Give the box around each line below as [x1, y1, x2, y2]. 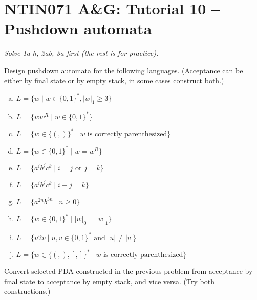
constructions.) [4, 286, 51, 296]
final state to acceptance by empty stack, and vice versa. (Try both [4, 275, 215, 286]
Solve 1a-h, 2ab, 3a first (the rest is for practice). [4, 48, 159, 58]
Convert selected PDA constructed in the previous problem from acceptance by [4, 266, 253, 276]
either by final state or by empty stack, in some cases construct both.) [4, 75, 224, 85]
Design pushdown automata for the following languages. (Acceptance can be [4, 65, 243, 75]
